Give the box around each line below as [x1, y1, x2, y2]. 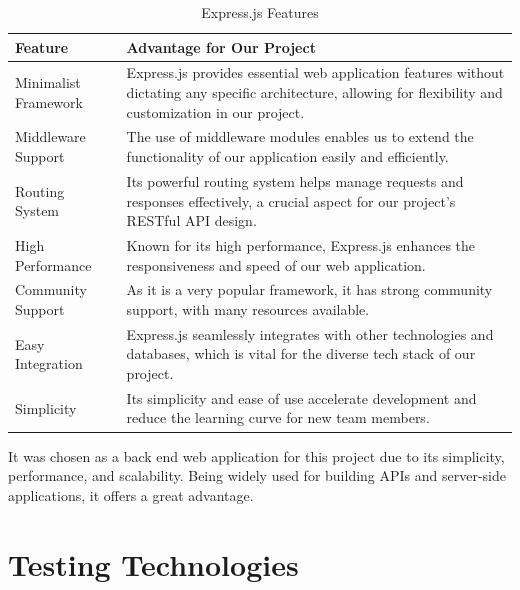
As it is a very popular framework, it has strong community [126, 279, 493, 300]
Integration [15, 353, 83, 374]
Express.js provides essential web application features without [126, 62, 505, 83]
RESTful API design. [126, 210, 257, 231]
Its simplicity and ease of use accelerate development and [126, 387, 477, 408]
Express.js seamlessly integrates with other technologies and [126, 323, 494, 344]
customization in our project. [126, 101, 305, 122]
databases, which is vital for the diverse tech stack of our [126, 343, 476, 364]
